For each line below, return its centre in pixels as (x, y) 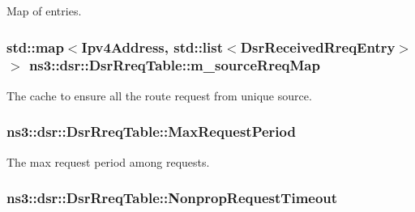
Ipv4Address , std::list (152, 47)
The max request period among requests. (108, 161)
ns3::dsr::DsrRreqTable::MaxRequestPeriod (151, 131)
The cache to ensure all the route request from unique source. (159, 95)
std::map (35, 47)
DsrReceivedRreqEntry (318, 47)
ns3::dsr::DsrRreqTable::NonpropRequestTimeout (172, 198)
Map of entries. (44, 11)
